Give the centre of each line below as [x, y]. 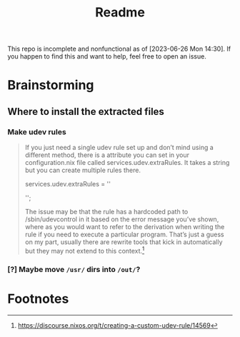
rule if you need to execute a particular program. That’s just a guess [124, 235]
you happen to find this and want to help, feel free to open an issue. [107, 56]
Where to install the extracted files [86, 111]
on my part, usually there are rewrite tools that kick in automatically [124, 242]
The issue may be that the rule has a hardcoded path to [106, 212]
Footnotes [38, 299]
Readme [120, 12]
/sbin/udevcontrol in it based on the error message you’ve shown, [122, 219]
